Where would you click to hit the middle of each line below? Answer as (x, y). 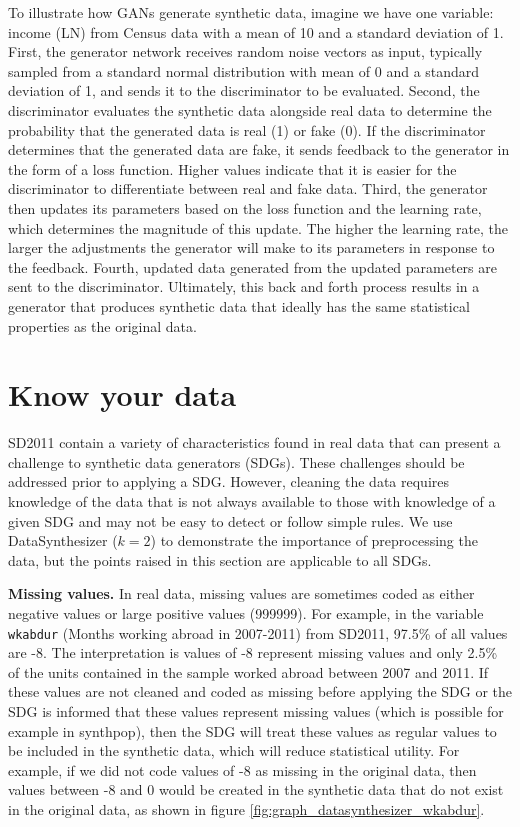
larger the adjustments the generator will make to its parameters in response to (251, 247)
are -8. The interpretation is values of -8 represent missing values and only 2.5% (253, 652)
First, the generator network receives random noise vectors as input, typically (245, 51)
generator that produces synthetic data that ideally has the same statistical (239, 305)
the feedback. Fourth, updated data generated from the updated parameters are (252, 266)
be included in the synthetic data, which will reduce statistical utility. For (234, 750)
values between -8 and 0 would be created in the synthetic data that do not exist (256, 789)
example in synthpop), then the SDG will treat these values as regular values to (252, 730)
